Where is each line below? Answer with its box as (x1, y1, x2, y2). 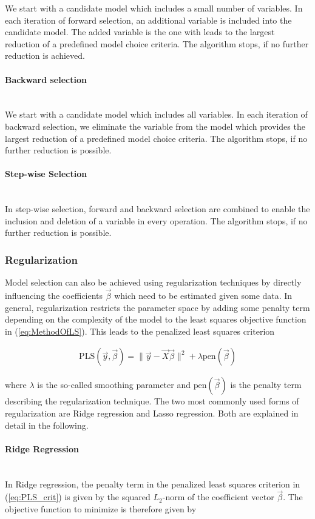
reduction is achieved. (5, 49, 85, 62)
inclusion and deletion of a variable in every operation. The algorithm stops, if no (5, 214, 308, 227)
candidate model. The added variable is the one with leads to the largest (5, 25, 275, 38)
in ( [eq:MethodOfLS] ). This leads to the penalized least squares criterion (5, 324, 275, 337)
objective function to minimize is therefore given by (5, 502, 197, 515)
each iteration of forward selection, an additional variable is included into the (5, 13, 292, 26)
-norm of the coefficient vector (162, 491, 274, 503)
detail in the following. (5, 418, 89, 431)
